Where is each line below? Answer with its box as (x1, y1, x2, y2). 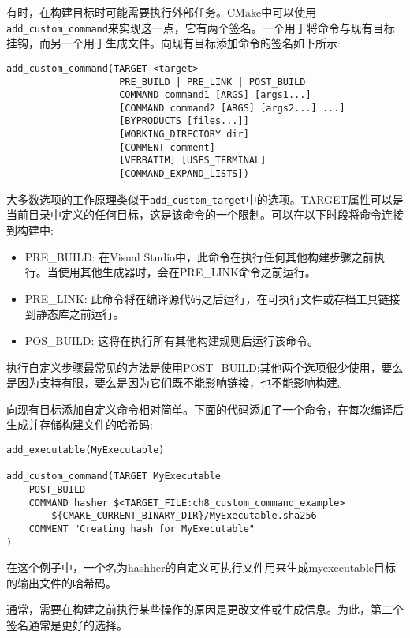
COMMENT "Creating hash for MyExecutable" (28, 523, 255, 535)
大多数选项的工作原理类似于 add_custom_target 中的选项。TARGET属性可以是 (6, 190, 404, 207)
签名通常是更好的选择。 (6, 616, 128, 632)
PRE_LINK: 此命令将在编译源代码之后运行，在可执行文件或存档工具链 (24, 290, 389, 306)
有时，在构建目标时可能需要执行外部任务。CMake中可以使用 (6, 4, 317, 20)
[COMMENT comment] (119, 141, 215, 153)
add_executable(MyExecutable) (6, 444, 165, 456)
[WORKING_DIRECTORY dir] (119, 129, 249, 141)
